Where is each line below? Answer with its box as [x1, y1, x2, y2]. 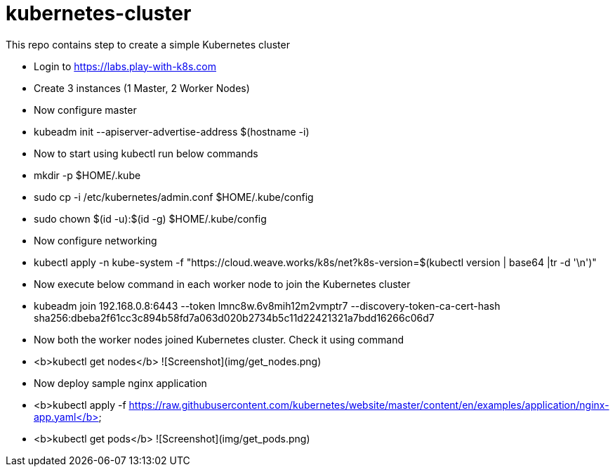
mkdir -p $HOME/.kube [34, 169, 141, 181]
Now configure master [34, 103, 137, 116]
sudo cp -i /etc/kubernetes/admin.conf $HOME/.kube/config [34, 190, 314, 203]
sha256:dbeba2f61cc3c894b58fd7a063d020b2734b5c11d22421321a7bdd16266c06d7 [34, 311, 435, 324]
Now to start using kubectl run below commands [34, 147, 258, 159]
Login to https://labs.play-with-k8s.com [34, 60, 216, 72]
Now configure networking [34, 234, 157, 247]
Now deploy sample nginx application [34, 376, 207, 389]
